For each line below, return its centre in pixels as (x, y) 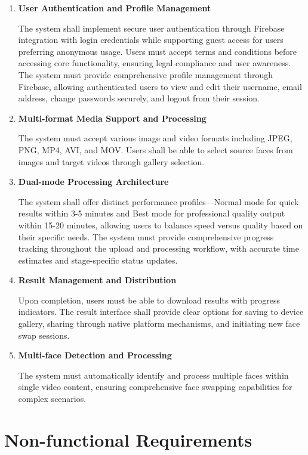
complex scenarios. (52, 399)
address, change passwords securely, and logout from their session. (139, 98)
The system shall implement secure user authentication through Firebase (151, 28)
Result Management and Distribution (97, 280)
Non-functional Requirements (128, 439)
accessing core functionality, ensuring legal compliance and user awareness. (155, 63)
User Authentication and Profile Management (115, 8)
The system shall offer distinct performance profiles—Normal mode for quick (158, 201)
